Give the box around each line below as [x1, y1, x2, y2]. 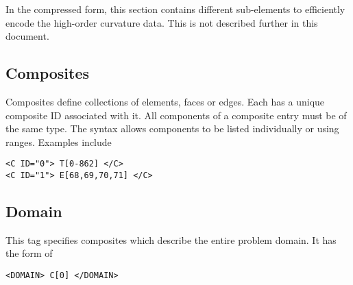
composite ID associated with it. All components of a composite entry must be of [5, 108, 347, 122]
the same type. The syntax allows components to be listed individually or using [5, 121, 339, 136]
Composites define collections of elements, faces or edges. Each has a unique [5, 94, 325, 108]
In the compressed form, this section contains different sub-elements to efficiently [5, 2, 345, 16]
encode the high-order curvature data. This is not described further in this [5, 15, 318, 29]
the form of [5, 246, 53, 260]
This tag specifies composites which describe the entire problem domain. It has [5, 232, 337, 247]
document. [5, 29, 49, 43]
